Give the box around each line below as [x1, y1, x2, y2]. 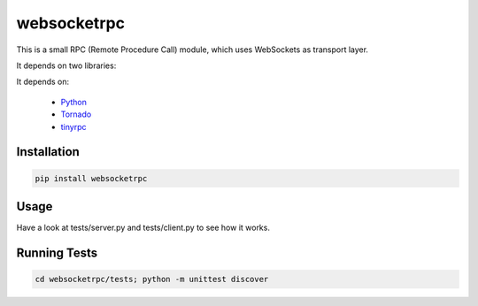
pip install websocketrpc [35, 173, 148, 183]
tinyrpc [60, 121, 87, 132]
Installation [16, 144, 80, 159]
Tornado [60, 109, 92, 119]
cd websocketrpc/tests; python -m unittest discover [35, 274, 269, 284]
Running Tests [16, 245, 97, 260]
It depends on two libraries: [16, 60, 117, 71]
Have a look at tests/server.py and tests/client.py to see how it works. [16, 222, 270, 233]
